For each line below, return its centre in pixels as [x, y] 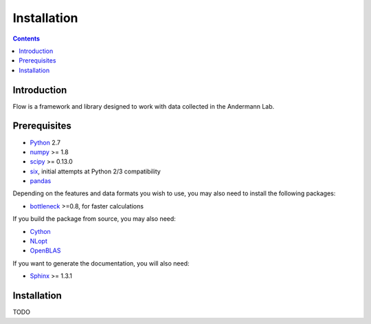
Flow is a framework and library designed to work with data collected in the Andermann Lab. [144, 106]
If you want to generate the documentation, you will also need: [101, 263]
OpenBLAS [45, 250]
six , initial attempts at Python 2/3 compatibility [95, 171]
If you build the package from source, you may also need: [94, 219]
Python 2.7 [45, 142]
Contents [26, 39]
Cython [40, 231]
